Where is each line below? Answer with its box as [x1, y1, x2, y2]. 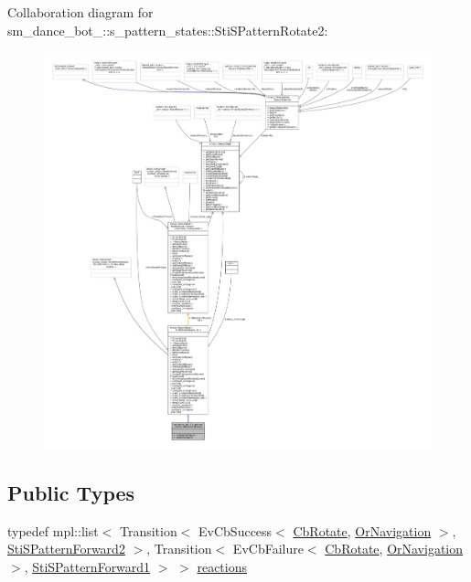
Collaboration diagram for [7, 3, 154, 21]
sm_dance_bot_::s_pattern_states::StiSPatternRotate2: [7, 20, 328, 39]
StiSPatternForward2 [7, 539, 125, 558]
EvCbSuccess [198, 521, 273, 540]
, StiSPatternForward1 [24, 556, 151, 576]
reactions [197, 556, 247, 576]
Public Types [7, 478, 135, 506]
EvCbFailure [232, 539, 304, 558]
